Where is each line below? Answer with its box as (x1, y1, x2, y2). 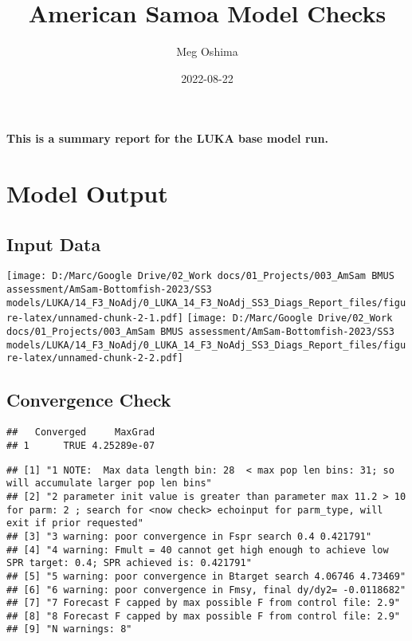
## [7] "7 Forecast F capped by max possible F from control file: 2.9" (6, 597, 400, 609)
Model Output (6, 177, 168, 210)
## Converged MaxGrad (6, 427, 155, 438)
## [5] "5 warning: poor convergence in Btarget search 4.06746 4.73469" (6, 570, 406, 582)
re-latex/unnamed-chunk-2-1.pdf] (6, 313, 183, 324)
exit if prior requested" (6, 517, 143, 529)
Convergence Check (6, 387, 171, 412)
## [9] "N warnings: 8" (6, 623, 132, 635)
